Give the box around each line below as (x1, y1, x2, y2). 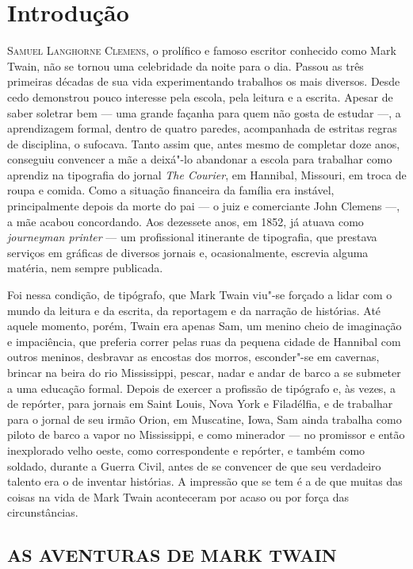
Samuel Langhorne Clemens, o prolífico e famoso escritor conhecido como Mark (7, 42, 396, 59)
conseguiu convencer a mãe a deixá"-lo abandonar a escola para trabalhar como (7, 151, 392, 167)
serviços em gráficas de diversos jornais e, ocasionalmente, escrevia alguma (7, 244, 369, 260)
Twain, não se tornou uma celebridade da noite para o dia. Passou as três (7, 57, 364, 74)
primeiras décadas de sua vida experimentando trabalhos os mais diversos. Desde (7, 73, 400, 90)
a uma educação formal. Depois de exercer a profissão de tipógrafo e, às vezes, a (7, 379, 396, 396)
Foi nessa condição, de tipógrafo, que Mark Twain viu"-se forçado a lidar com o (7, 286, 392, 303)
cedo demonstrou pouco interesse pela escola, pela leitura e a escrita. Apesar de (7, 88, 393, 105)
